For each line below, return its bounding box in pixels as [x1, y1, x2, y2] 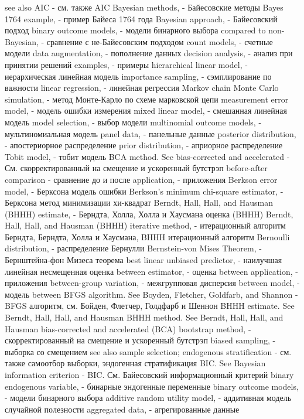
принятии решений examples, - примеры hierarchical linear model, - [5, 58, 248, 70]
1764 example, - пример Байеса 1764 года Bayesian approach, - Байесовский [5, 12, 278, 25]
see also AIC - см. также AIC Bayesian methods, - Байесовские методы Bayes [5, 1, 283, 13]
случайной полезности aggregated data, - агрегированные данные [5, 403, 240, 415]
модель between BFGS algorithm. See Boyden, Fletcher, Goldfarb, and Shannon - [5, 288, 298, 300]
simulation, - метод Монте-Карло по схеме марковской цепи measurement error [5, 93, 289, 105]
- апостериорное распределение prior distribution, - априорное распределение [5, 139, 283, 151]
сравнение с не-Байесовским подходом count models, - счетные [46, 35, 273, 47]
